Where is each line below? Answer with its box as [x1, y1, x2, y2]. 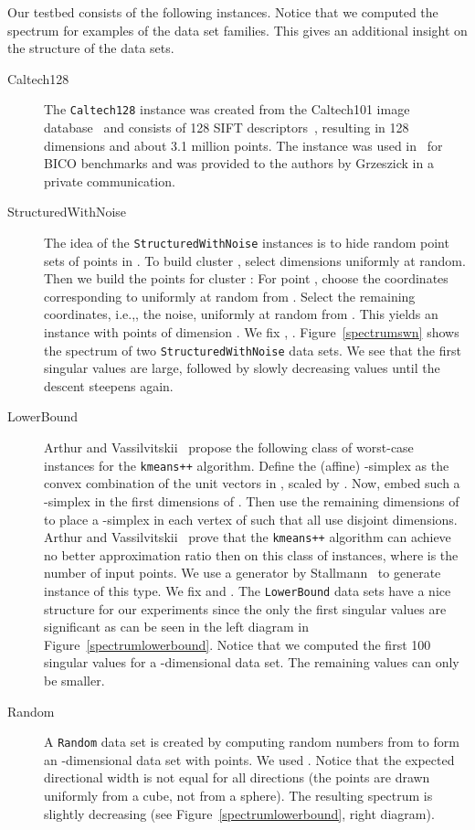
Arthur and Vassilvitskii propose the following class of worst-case [44, 438, 414, 457]
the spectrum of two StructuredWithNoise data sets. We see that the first [44, 340, 461, 359]
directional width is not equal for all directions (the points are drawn [44, 768, 430, 787]
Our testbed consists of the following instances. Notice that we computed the [7, 3, 438, 21]
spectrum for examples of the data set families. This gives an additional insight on [7, 20, 468, 39]
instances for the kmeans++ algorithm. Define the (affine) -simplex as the [44, 455, 449, 474]
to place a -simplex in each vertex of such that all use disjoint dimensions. [44, 509, 458, 528]
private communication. [44, 171, 175, 190]
